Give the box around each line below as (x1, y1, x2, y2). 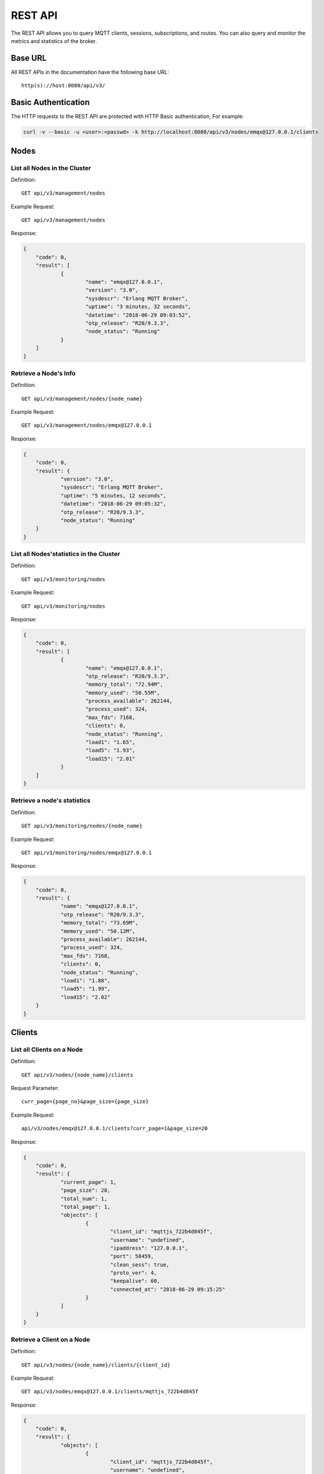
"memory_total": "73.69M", (60, 920, 138, 926)
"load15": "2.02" (60, 993, 111, 1001)
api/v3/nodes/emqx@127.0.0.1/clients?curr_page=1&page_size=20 (21, 1125, 208, 1132)
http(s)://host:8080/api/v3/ (21, 83, 105, 89)
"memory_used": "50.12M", (60, 927, 135, 935)
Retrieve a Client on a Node (11, 1335, 91, 1344)
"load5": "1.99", (60, 985, 111, 992)
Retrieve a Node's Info (11, 369, 76, 377)
